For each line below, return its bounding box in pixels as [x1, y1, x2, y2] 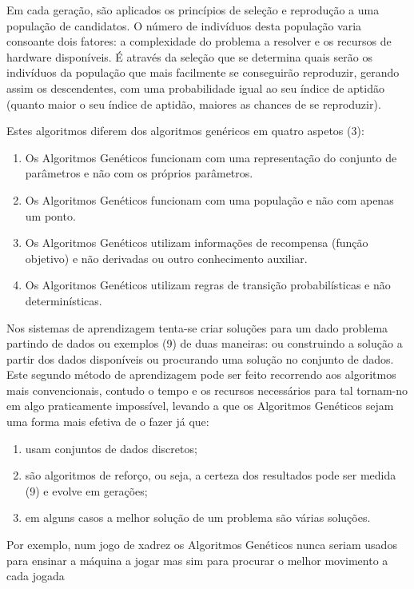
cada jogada [6, 567, 65, 584]
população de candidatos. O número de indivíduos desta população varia [6, 17, 362, 34]
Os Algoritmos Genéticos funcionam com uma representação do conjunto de [25, 149, 397, 165]
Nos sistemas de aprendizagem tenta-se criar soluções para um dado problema [6, 319, 388, 336]
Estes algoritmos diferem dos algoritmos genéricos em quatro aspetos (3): [6, 122, 364, 139]
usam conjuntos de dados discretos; [25, 440, 197, 456]
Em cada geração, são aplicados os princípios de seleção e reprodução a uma [6, 2, 380, 18]
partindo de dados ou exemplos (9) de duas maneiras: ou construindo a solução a [6, 335, 403, 352]
